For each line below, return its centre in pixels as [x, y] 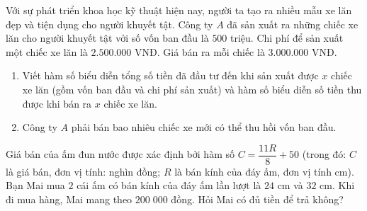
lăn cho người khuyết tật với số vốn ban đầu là [107, 38]
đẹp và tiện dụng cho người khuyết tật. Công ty [109, 24]
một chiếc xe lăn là [47, 51]
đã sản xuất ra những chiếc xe [293, 24]
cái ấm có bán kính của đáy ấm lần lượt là [169, 185]
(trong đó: [324, 154]
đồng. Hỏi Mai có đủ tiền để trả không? [257, 199]
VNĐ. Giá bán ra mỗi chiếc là [200, 51]
